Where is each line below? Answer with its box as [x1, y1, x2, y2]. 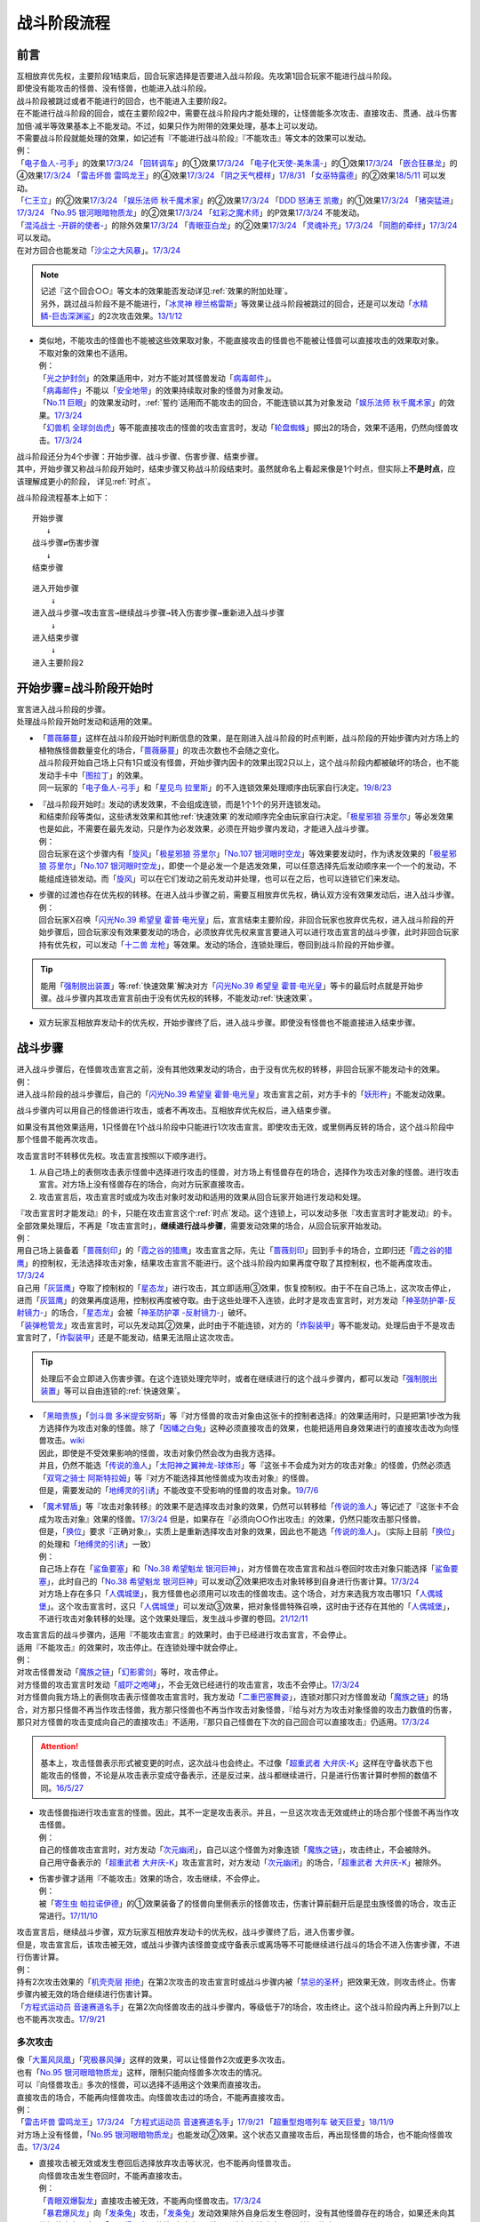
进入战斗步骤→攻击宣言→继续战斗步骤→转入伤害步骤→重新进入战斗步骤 [32, 608, 284, 618]
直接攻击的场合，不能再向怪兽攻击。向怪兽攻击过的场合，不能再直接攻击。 [16, 2091, 289, 2102]
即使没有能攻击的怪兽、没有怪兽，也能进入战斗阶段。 [16, 83, 212, 93]
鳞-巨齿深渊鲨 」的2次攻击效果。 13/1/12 [40, 311, 183, 322]
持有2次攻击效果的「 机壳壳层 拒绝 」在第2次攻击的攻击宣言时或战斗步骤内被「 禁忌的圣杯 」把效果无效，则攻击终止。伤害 [16, 1977, 457, 1987]
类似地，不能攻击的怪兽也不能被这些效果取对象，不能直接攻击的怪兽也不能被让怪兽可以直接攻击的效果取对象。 [38, 335, 444, 346]
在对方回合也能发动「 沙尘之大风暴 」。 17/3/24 [16, 244, 181, 255]
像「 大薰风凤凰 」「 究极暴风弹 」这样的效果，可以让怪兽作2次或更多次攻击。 [16, 2054, 291, 2066]
